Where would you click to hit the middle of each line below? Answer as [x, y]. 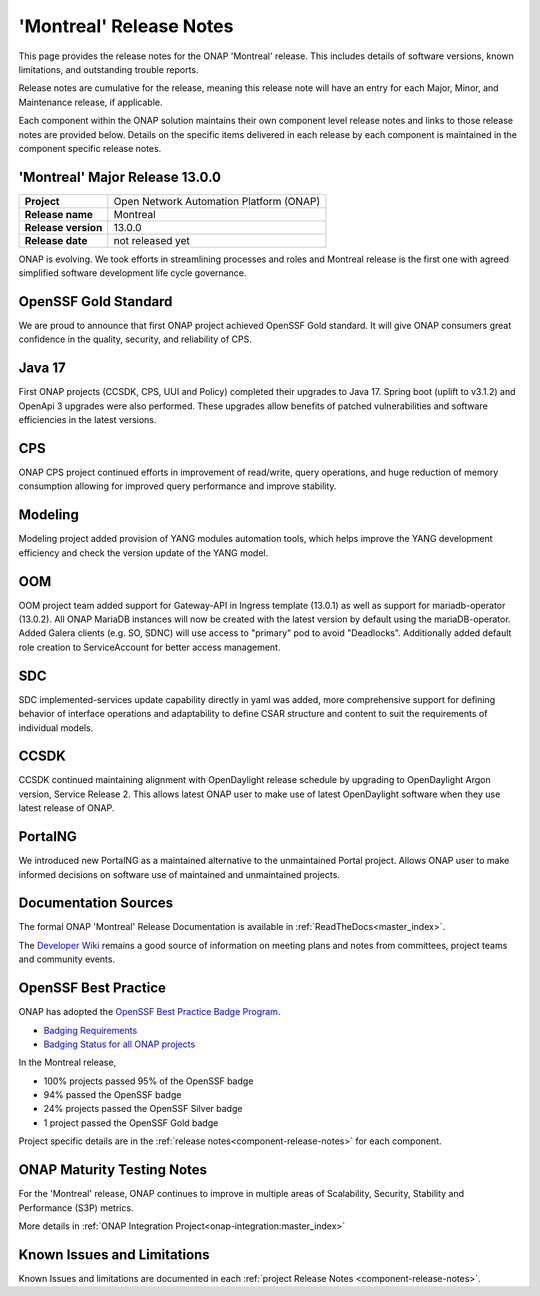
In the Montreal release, [67, 1062]
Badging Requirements [90, 1030]
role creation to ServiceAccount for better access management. [149, 647]
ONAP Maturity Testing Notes [113, 1170]
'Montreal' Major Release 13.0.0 [120, 176]
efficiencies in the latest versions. [87, 420]
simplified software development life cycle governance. [132, 273]
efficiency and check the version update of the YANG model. [143, 552]
